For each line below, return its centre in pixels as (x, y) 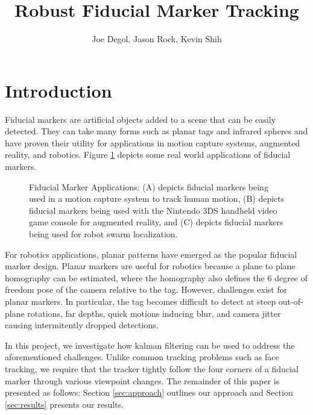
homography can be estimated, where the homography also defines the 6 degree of (156, 277)
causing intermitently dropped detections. (82, 325)
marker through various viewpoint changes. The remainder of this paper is (142, 380)
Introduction (58, 90)
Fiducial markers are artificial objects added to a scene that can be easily (141, 119)
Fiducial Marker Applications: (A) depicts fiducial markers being (149, 186)
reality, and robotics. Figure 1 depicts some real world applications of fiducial (148, 154)
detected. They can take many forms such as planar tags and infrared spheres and (156, 131)
